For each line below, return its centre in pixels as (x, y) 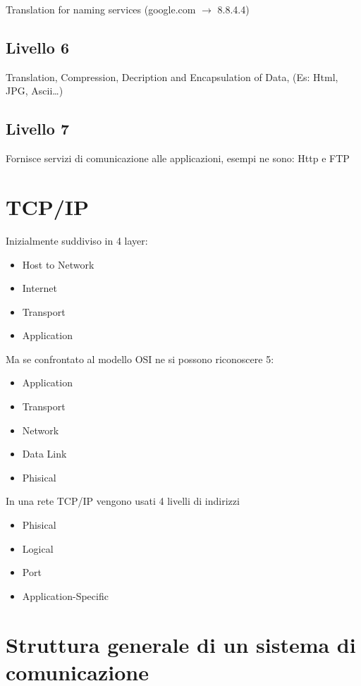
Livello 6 (37, 47)
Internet (39, 288)
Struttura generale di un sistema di (181, 644)
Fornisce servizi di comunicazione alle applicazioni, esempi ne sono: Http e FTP (178, 158)
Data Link (44, 454)
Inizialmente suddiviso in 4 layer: (77, 240)
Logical (38, 548)
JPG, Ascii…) (35, 91)
